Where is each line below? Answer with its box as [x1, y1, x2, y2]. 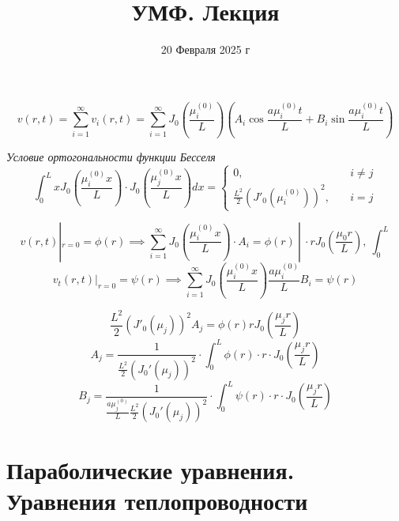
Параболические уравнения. [6, 453, 295, 485]
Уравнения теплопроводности [6, 484, 308, 516]
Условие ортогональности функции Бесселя [6, 149, 216, 165]
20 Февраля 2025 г [160, 41, 250, 58]
